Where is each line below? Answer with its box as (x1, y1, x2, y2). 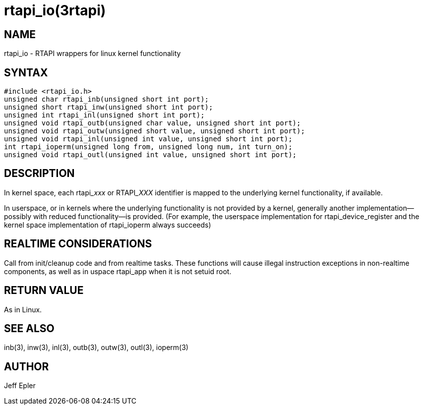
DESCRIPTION (4, 167, 75, 180)
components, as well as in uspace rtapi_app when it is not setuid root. (4, 267, 232, 276)
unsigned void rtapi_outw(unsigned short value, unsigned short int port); (4, 127, 305, 135)
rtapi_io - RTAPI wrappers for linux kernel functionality (4, 49, 181, 58)
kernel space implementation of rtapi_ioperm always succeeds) (4, 220, 211, 229)
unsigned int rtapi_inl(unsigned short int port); (4, 111, 205, 119)
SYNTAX (4, 66, 48, 79)
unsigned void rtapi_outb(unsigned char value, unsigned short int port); (4, 119, 301, 127)
